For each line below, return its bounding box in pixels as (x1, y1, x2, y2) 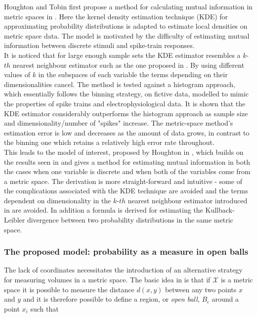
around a (212, 294, 239, 304)
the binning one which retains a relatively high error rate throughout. (4, 137, 214, 147)
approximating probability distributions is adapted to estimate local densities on (4, 21, 248, 31)
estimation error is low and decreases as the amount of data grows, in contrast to (4, 127, 250, 137)
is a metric (220, 274, 253, 285)
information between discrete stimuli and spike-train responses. (4, 40, 195, 50)
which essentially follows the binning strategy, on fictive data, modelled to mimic (4, 89, 249, 99)
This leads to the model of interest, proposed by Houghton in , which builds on (4, 146, 244, 157)
